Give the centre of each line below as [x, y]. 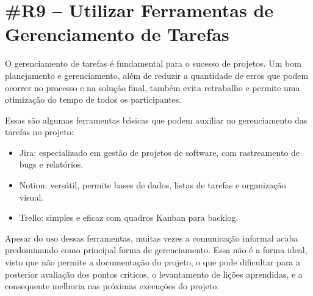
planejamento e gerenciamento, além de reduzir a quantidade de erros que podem [157, 75]
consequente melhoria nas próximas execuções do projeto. [112, 286]
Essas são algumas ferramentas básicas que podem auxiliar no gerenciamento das [156, 120]
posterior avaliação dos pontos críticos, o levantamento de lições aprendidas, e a [154, 274]
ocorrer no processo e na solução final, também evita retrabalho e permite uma [153, 87]
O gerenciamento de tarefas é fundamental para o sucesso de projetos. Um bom [153, 63]
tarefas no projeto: [39, 132]
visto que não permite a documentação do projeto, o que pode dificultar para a [153, 262]
